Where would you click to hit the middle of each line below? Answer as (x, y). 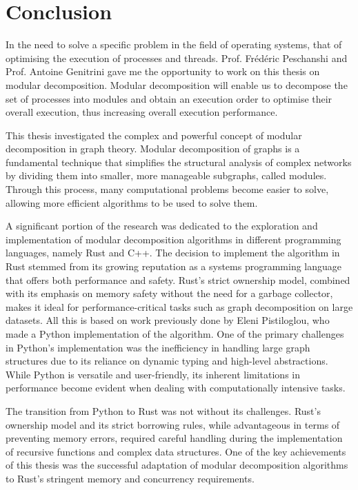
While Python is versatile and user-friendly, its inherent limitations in (153, 374)
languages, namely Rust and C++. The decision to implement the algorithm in (173, 253)
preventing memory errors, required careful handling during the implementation (174, 438)
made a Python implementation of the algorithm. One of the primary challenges (175, 334)
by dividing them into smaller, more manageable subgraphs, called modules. (166, 175)
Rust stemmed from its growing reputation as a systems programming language (174, 266)
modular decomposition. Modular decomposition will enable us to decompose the (177, 84)
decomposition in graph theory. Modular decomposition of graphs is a (153, 149)
